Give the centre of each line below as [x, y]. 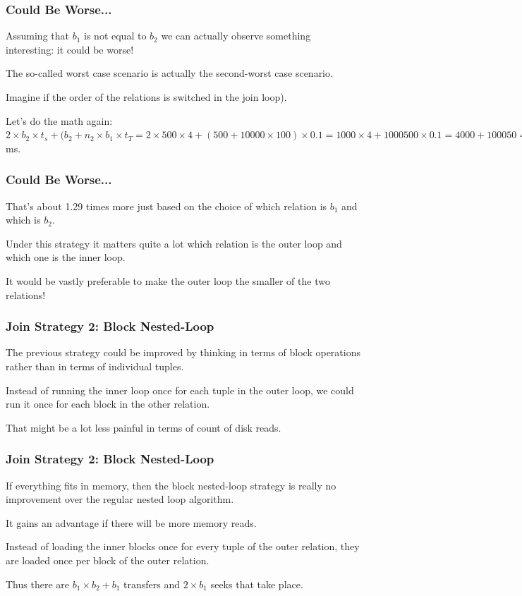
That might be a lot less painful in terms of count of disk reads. [144, 427]
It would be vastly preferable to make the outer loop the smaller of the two [168, 280]
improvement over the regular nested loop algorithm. [120, 499]
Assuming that [37, 36]
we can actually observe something [236, 36]
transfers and [152, 584]
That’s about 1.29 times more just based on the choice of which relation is [166, 206]
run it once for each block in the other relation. [108, 404]
